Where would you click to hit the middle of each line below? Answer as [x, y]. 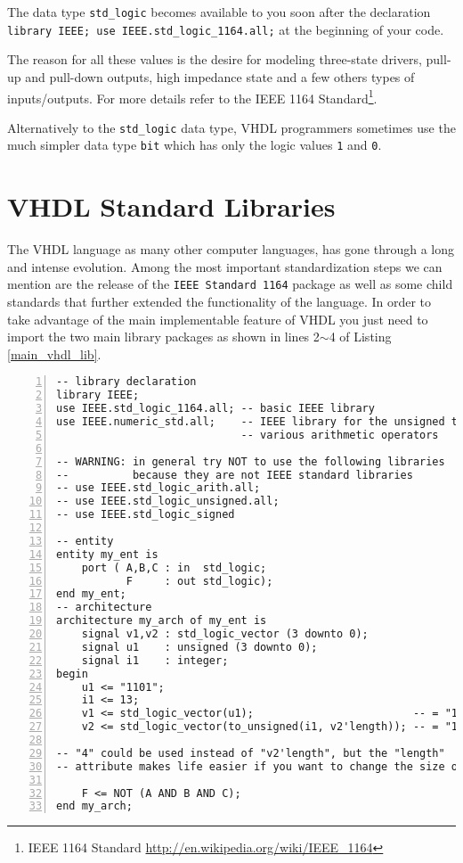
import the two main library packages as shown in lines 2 [163, 337]
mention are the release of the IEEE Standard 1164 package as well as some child [230, 284]
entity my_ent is [107, 554]
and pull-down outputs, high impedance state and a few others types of [220, 76]
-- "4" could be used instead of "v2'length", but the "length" [251, 753]
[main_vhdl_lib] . [54, 353]
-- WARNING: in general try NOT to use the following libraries [251, 461]
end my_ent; [91, 594]
